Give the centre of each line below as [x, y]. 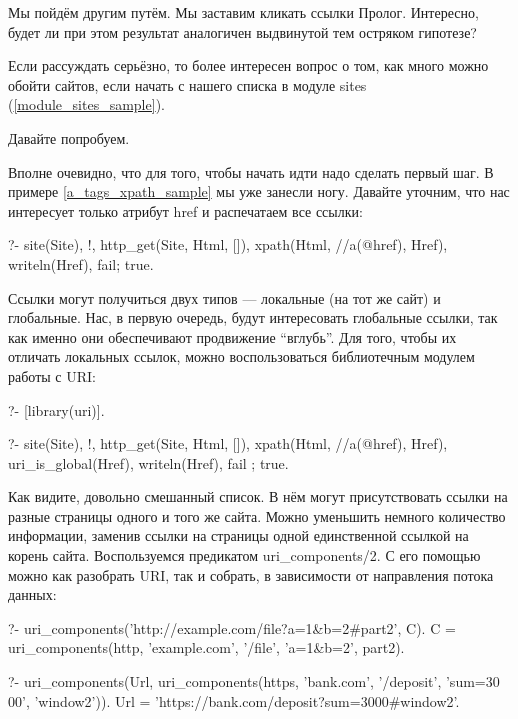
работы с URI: [52, 375]
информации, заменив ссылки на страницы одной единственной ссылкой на [238, 535]
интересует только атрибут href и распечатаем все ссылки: [185, 210]
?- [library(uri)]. [56, 409]
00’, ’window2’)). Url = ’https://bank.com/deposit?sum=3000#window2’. [234, 700]
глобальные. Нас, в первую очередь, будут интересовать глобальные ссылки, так [253, 317]
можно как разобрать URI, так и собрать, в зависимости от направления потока [251, 574]
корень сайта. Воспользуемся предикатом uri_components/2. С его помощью [244, 555]
